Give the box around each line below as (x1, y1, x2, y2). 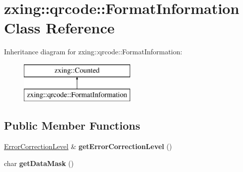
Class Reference (4, 17, 115, 38)
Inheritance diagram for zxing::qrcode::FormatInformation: (4, 46, 182, 57)
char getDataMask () (4, 158, 74, 168)
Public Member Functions (4, 118, 140, 133)
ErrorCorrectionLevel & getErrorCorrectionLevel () (4, 141, 172, 152)
